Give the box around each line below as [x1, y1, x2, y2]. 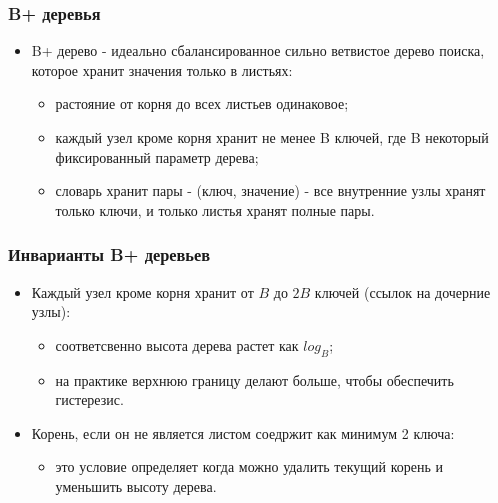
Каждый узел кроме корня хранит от [31, 281, 254, 302]
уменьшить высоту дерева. [55, 475, 217, 496]
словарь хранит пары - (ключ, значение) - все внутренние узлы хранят [55, 180, 486, 201]
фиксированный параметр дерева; [55, 146, 259, 167]
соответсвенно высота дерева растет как [55, 334, 299, 355]
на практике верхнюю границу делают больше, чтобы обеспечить [55, 369, 454, 390]
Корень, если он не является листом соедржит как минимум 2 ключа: [31, 422, 455, 443]
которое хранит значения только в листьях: [31, 59, 293, 80]
